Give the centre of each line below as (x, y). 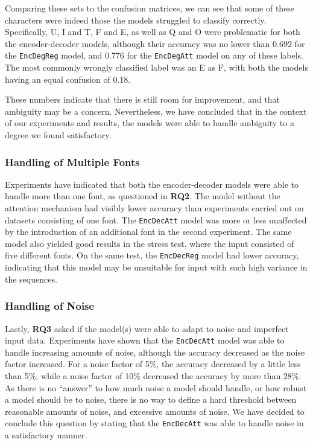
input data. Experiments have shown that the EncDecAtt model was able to (145, 340)
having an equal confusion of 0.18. (68, 79)
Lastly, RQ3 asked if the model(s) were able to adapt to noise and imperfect (147, 328)
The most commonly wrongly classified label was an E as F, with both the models (156, 67)
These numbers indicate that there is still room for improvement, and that (142, 99)
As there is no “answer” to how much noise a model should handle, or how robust (156, 387)
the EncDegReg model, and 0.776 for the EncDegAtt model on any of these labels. (154, 55)
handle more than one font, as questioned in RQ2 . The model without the (143, 196)
